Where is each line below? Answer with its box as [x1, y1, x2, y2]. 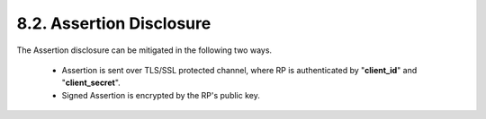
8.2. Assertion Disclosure [16, 13, 211, 33]
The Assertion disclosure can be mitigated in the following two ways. [16, 45, 273, 55]
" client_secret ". [61, 77, 121, 89]
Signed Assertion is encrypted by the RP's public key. [61, 89, 260, 100]
